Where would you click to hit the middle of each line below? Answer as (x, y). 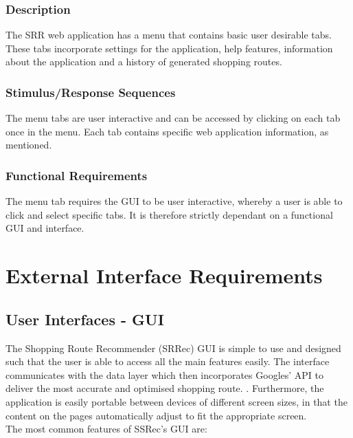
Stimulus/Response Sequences (91, 92)
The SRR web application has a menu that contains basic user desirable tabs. (169, 35)
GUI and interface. (45, 228)
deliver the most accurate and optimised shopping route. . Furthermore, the (165, 388)
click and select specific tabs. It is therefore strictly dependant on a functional (169, 214)
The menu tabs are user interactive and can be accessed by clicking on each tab (173, 118)
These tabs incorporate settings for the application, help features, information (169, 48)
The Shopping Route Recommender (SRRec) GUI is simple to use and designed (173, 348)
